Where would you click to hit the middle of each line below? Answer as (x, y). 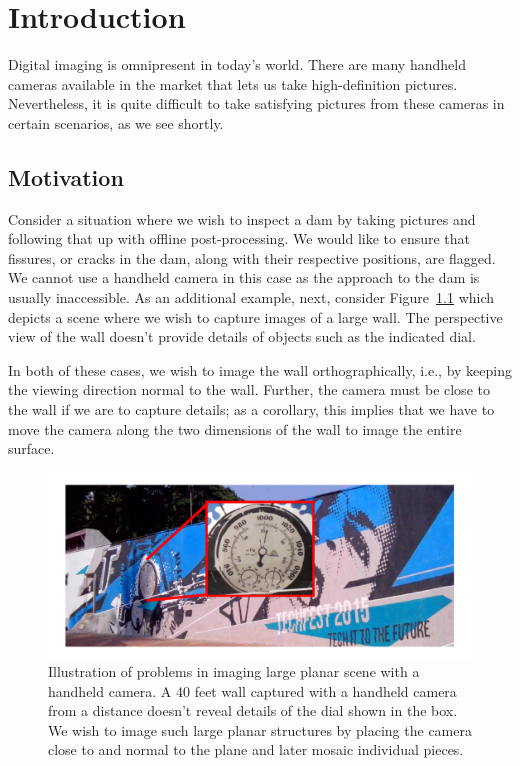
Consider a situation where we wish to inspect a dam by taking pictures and (242, 218)
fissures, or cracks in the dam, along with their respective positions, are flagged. (252, 257)
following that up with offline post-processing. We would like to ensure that (239, 238)
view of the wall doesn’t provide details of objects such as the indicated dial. (242, 336)
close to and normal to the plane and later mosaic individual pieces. (256, 749)
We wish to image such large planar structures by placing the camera (260, 729)
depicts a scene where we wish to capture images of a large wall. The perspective (255, 316)
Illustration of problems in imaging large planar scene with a (234, 671)
